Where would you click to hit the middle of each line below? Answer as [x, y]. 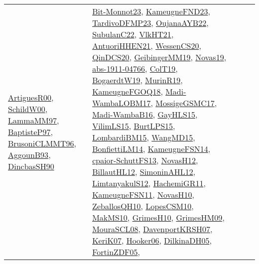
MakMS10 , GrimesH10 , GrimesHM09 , [158, 217]
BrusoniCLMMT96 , [42, 143]
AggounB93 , [29, 154]
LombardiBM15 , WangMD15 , [144, 137]
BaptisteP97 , [30, 132]
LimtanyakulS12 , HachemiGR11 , [149, 183]
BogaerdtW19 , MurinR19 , [137, 80]
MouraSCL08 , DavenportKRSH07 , [152, 229]
